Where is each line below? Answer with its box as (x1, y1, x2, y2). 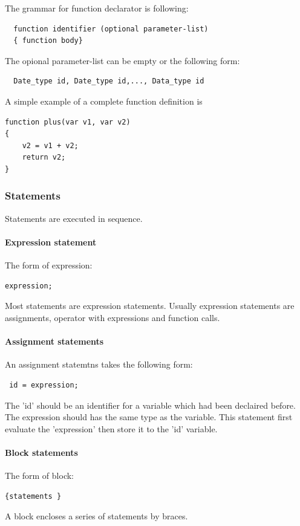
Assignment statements (5, 335, 104, 348)
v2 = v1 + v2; (22, 141, 79, 150)
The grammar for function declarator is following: (5, 2, 189, 14)
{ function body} (13, 36, 83, 45)
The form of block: (5, 469, 74, 482)
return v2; (22, 153, 66, 162)
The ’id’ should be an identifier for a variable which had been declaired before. (5, 398, 296, 411)
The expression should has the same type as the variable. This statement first (5, 411, 293, 423)
